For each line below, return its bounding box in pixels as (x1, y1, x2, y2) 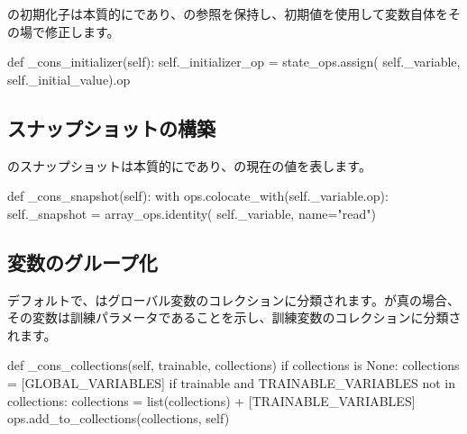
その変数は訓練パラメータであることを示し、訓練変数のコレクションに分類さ (7, 308, 462, 327)
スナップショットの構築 (7, 113, 215, 141)
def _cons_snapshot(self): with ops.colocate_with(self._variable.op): (7, 186, 389, 205)
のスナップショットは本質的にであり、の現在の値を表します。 (7, 156, 371, 175)
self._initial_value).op (7, 69, 131, 88)
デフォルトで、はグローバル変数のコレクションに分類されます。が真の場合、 (7, 290, 460, 309)
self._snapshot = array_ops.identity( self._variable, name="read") (7, 203, 376, 222)
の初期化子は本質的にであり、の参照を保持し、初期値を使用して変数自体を (7, 5, 448, 23)
